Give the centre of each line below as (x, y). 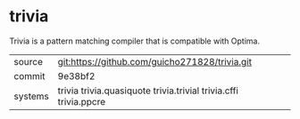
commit (29, 75)
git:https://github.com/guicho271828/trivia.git (155, 61)
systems (31, 96)
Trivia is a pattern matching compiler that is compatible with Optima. (135, 41)
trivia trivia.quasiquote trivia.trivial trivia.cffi (148, 91)
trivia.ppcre (82, 101)
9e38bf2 (76, 75)
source (28, 61)
